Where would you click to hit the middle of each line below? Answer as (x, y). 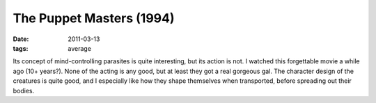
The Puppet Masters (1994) (94, 18)
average (80, 48)
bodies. (24, 90)
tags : (21, 48)
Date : (21, 39)
